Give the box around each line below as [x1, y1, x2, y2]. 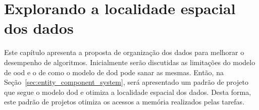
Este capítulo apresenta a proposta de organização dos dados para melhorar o [4, 47, 244, 58]
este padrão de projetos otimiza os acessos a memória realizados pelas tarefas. [4, 96, 245, 107]
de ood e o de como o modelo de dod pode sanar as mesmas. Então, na [4, 67, 224, 77]
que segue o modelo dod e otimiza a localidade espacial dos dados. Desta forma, [4, 86, 251, 97]
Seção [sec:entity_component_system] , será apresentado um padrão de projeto [4, 77, 248, 87]
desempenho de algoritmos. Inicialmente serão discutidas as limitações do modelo [4, 57, 255, 67]
